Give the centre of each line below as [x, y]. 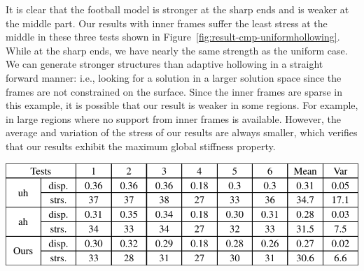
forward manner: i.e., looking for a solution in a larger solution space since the [174, 77]
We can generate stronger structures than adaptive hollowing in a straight [164, 64]
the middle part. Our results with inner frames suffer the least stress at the [167, 23]
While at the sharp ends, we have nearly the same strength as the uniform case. [177, 50]
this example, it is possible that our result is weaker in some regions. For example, [182, 105]
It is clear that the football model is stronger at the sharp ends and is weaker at [177, 9]
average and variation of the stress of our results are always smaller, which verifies [182, 132]
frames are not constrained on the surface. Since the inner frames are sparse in [174, 91]
